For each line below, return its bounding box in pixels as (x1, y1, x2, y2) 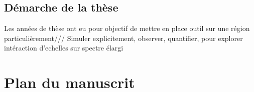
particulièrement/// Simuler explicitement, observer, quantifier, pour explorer (4, 32, 243, 43)
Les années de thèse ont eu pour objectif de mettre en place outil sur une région (4, 23, 250, 33)
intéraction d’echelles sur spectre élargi (4, 42, 123, 53)
